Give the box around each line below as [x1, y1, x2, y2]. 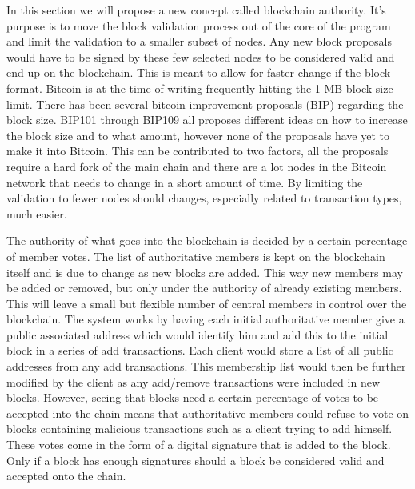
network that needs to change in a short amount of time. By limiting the [6, 174, 363, 190]
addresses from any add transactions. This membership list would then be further [6, 358, 406, 375]
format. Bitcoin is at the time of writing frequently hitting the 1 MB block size [6, 79, 393, 96]
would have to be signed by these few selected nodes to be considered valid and [6, 48, 395, 65]
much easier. [6, 205, 67, 222]
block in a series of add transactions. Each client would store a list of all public [6, 342, 393, 359]
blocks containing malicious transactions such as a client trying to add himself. [6, 420, 393, 437]
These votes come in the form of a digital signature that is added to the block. [6, 436, 391, 453]
